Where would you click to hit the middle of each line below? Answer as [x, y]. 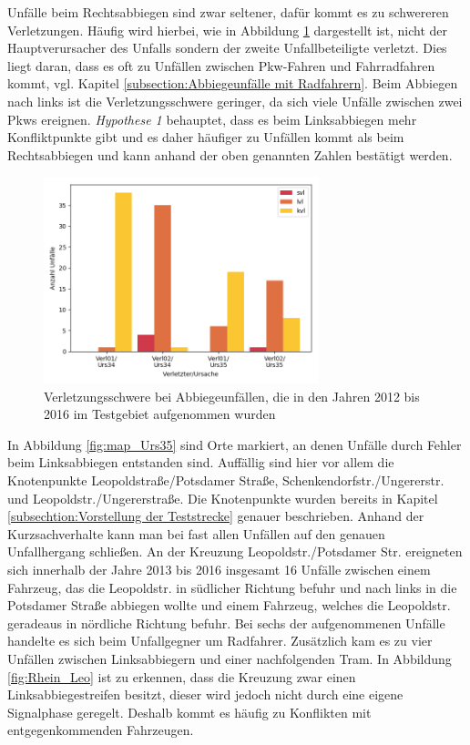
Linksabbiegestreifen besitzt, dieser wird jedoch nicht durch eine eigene [205, 694]
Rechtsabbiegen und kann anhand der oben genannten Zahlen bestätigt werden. [230, 154]
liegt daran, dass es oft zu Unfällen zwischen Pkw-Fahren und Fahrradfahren [221, 65]
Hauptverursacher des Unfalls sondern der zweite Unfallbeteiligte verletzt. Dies [227, 48]
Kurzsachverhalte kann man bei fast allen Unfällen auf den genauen [196, 533]
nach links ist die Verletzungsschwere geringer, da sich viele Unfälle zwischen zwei [235, 101]
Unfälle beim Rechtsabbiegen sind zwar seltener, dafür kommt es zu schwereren [228, 12]
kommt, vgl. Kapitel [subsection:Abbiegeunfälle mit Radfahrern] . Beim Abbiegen [233, 83]
